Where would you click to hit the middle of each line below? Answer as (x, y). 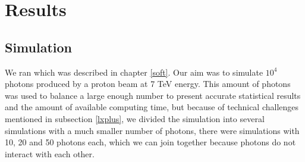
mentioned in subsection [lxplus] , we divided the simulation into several (135, 118)
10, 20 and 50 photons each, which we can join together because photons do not (150, 142)
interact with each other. (50, 153)
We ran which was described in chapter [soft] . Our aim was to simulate (134, 72)
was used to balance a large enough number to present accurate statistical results (153, 95)
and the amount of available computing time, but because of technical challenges (152, 107)
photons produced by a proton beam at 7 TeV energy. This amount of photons (148, 84)
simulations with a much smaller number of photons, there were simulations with (152, 130)
